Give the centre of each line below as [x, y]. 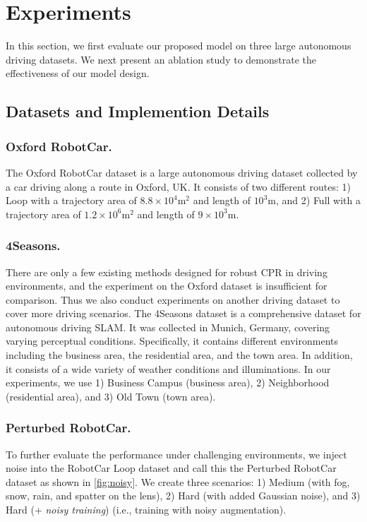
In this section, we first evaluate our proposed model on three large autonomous [179, 46]
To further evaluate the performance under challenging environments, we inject [176, 454]
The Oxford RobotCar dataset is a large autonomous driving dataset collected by [182, 172]
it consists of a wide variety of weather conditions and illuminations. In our [168, 368]
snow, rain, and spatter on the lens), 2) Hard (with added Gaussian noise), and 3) [183, 496]
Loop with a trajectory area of [71, 200]
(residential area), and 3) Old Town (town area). [111, 396]
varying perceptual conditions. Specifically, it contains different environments [172, 341]
